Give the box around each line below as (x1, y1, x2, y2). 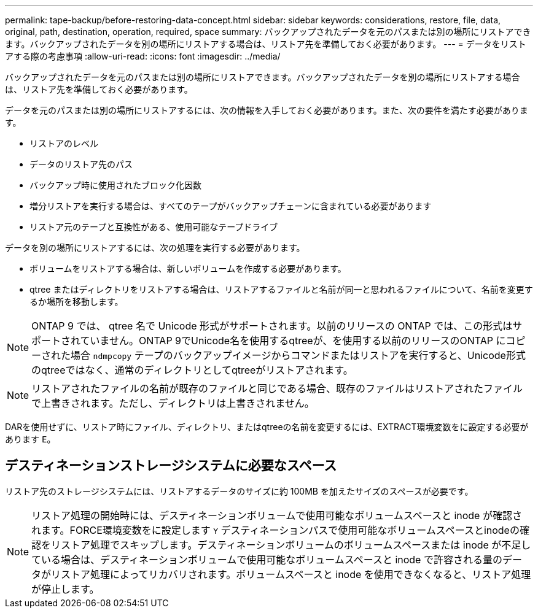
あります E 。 (5, 434, 56, 444)
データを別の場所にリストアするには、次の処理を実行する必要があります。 (5, 242, 305, 253)
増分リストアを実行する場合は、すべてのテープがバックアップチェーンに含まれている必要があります (29, 201, 432, 211)
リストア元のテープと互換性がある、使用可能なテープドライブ (29, 222, 278, 232)
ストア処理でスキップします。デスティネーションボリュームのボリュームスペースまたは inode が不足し (61, 538, 531, 551)
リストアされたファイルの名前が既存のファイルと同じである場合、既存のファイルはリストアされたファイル (31, 382, 523, 395)
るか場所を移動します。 (29, 296, 123, 307)
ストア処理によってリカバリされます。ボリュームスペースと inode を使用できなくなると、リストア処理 (61, 568, 531, 580)
